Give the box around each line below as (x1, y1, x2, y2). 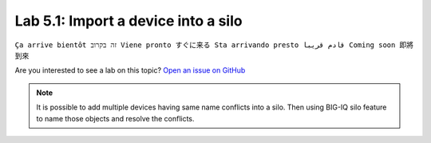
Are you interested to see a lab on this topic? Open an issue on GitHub (14, 66, 246, 75)
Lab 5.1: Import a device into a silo (14, 12, 243, 30)
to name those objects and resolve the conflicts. (36, 113, 195, 123)
